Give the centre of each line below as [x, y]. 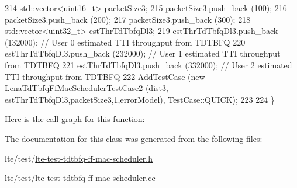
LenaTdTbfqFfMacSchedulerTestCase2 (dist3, [87, 88]
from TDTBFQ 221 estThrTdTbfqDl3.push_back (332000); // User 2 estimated [148, 65]
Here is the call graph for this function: [75, 119]
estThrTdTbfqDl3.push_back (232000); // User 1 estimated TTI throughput [143, 53]
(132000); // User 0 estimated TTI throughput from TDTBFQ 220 [125, 42]
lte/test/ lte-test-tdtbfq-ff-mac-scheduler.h [79, 158]
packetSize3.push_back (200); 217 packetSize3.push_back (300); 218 [128, 19]
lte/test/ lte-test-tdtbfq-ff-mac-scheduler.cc [80, 178]
